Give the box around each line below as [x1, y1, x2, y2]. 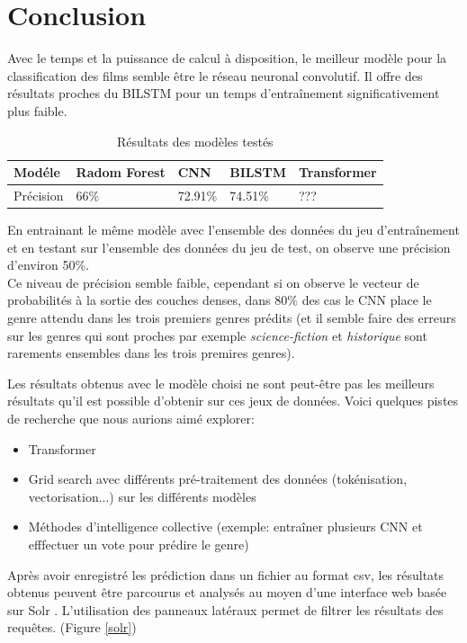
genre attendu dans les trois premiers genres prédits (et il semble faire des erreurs [7, 308, 456, 326]
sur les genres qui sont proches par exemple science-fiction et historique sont [7, 326, 427, 344]
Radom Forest [76, 163, 166, 182]
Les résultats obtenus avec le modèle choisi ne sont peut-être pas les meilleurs [7, 373, 435, 392]
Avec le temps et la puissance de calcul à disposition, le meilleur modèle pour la [7, 49, 447, 67]
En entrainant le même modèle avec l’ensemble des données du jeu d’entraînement [7, 220, 460, 239]
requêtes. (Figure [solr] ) [7, 618, 137, 637]
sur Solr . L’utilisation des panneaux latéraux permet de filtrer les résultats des [7, 600, 444, 619]
